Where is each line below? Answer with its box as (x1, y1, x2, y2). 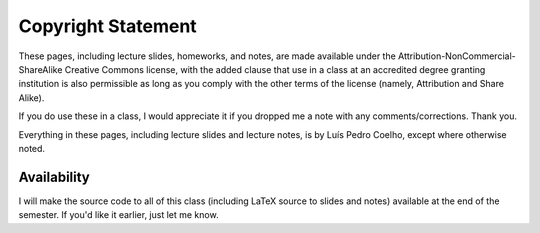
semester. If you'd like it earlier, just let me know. (18, 209, 219, 221)
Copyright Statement (18, 15, 197, 37)
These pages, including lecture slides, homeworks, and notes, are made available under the (18, 50, 397, 62)
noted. (18, 142, 45, 154)
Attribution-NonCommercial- (398, 50, 516, 62)
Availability (18, 168, 90, 185)
